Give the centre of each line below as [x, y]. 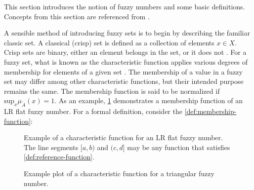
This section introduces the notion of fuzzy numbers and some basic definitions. [125, 6]
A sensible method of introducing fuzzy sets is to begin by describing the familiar [127, 33]
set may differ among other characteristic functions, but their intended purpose [124, 81]
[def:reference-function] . [59, 157]
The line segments [51, 147]
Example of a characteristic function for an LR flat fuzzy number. [123, 137]
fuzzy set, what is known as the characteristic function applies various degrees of [126, 61]
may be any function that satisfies [179, 147]
